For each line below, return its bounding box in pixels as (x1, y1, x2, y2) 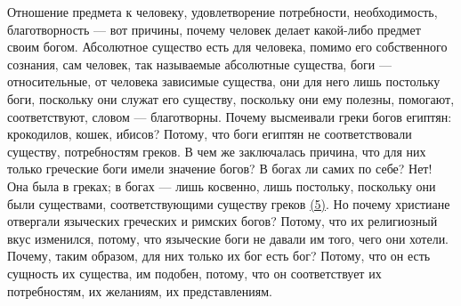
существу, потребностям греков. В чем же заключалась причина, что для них (7, 141, 426, 160)
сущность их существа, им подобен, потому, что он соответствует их (7, 263, 382, 282)
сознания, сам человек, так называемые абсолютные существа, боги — (7, 54, 392, 73)
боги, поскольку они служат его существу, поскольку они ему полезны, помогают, (7, 89, 455, 108)
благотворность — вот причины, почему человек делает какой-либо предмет (7, 20, 421, 38)
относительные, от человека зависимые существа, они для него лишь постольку (7, 72, 441, 91)
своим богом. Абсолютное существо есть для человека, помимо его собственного (7, 37, 448, 56)
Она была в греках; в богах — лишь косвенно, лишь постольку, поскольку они (7, 176, 436, 195)
